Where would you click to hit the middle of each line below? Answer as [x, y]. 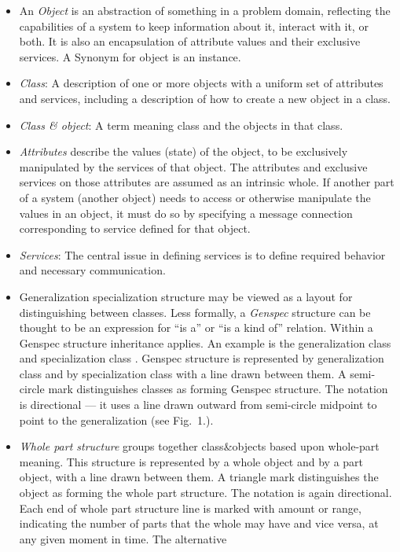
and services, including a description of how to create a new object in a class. [205, 98]
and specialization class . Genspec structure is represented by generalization [202, 358]
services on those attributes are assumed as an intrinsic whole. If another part [207, 182]
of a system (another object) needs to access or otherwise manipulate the [195, 197]
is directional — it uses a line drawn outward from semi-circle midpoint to [198, 405]
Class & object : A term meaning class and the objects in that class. [181, 125]
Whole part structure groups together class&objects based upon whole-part [199, 446]
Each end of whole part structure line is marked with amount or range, [190, 508]
